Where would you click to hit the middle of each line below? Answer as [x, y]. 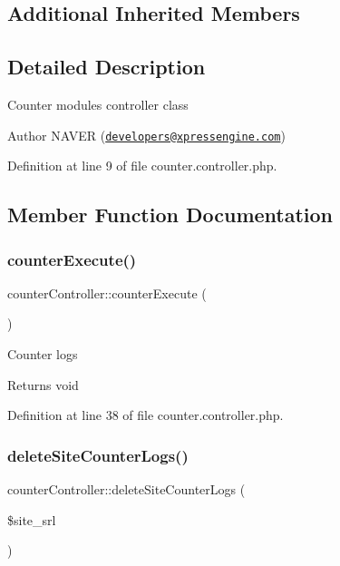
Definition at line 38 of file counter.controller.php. [146, 415]
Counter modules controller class [98, 104]
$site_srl [32, 519]
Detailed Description [107, 67]
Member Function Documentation [170, 215]
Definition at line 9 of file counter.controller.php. [142, 166]
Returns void [43, 384]
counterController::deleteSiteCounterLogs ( [126, 489]
